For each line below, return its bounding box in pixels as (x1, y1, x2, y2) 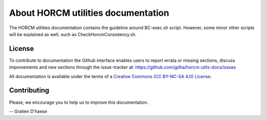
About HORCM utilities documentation (9, 7, 169, 18)
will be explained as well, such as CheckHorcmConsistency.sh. (9, 31, 137, 37)
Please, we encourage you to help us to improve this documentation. (9, 99, 149, 105)
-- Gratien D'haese (9, 108, 47, 114)
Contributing (9, 86, 49, 95)
